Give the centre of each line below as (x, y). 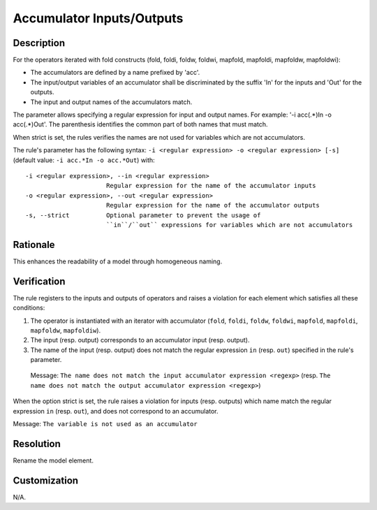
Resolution (37, 444)
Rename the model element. (53, 460)
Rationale (34, 245)
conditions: (29, 308)
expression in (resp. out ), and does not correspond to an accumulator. (116, 411)
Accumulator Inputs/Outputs (98, 18)
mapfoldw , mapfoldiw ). (66, 330)
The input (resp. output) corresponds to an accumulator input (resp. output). (140, 340)
